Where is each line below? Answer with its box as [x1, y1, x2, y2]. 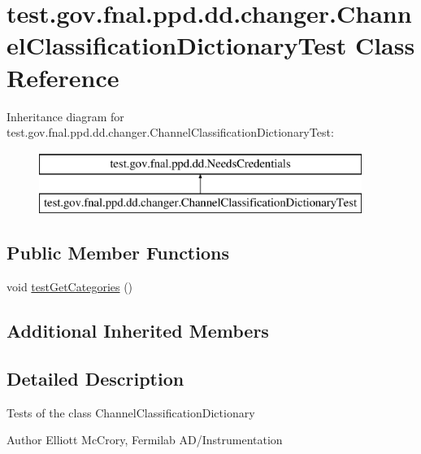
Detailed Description [7, 365, 184, 391]
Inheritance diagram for [7, 107, 124, 124]
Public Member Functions [7, 240, 229, 265]
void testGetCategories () [7, 278, 133, 295]
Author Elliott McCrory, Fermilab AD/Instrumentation [7, 431, 283, 448]
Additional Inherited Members [7, 318, 269, 343]
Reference [7, 60, 119, 94]
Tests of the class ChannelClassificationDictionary [7, 404, 255, 421]
